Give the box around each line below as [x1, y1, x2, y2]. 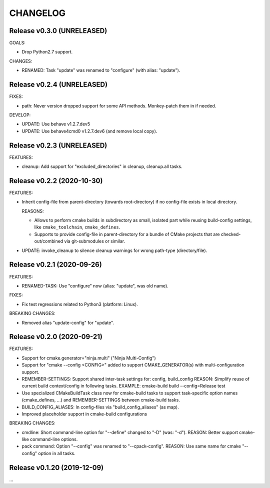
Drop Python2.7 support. [21, 49, 73, 55]
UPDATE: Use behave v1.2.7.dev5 [21, 121, 90, 127]
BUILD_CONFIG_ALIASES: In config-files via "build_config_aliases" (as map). [21, 404, 179, 410]
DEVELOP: [9, 111, 31, 117]
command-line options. [30, 436, 78, 442]
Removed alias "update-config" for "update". [21, 319, 114, 325]
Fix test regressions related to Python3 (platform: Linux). [21, 301, 138, 307]
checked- [220, 231, 241, 237]
